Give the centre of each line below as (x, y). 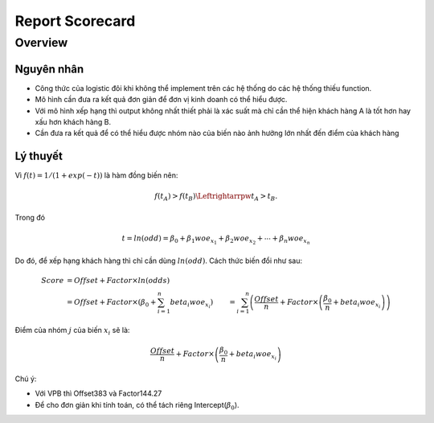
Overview (41, 43)
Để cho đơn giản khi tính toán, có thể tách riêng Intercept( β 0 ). (137, 406)
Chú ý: (26, 379)
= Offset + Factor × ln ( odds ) (118, 281)
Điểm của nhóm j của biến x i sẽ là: (72, 331)
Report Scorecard (75, 21)
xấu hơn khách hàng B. (73, 121)
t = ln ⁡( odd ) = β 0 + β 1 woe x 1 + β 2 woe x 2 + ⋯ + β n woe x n (216, 240)
